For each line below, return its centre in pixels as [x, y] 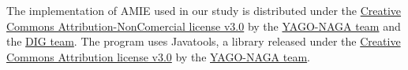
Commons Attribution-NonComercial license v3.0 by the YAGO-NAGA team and [204, 26]
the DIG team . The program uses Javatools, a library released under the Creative [204, 41]
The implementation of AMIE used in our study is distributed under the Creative [204, 10]
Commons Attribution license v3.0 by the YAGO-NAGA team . [159, 56]
